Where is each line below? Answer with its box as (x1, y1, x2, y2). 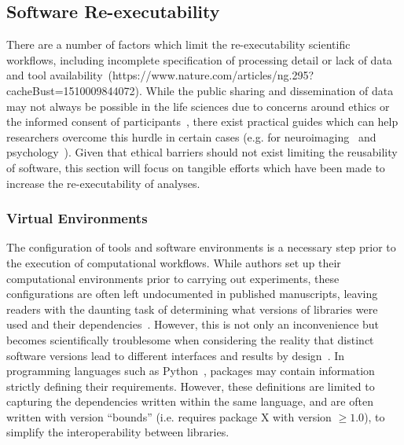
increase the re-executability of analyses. (6, 175, 200, 191)
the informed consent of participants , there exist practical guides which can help (6, 113, 398, 130)
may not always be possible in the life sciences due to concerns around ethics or (6, 97, 390, 114)
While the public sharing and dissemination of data (145, 82, 394, 98)
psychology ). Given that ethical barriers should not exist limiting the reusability (6, 144, 398, 160)
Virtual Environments (6, 208, 148, 228)
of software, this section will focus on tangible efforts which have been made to (6, 159, 385, 175)
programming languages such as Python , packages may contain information (6, 362, 375, 379)
